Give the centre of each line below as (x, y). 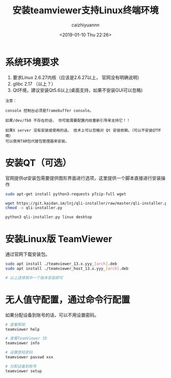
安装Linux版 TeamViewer (59, 239)
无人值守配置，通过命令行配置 (68, 300)
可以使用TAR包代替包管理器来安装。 (37, 141)
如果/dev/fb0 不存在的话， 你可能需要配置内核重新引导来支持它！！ (68, 120)
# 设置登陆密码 (19, 353)
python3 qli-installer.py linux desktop (49, 217)
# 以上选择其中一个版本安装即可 (34, 278)
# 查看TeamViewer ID (26, 339)
